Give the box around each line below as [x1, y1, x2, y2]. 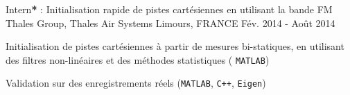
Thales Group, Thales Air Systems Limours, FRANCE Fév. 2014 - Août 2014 [6, 15, 335, 30]
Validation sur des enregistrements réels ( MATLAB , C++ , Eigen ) [6, 76, 266, 90]
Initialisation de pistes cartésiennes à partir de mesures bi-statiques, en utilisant [6, 39, 344, 53]
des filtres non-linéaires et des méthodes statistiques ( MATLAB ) [6, 52, 270, 67]
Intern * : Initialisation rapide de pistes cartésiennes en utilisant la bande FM [6, 2, 333, 16]
